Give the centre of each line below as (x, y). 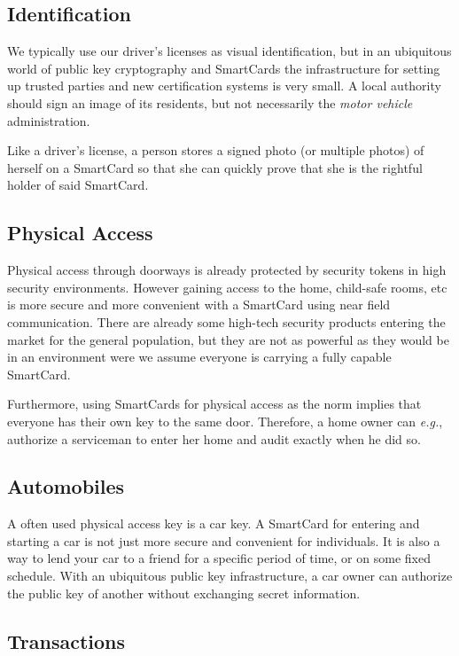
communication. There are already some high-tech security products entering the (226, 321)
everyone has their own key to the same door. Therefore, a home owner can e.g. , (225, 421)
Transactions (66, 640)
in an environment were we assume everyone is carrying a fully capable (199, 357)
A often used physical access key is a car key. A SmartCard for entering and (214, 523)
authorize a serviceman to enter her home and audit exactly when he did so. (214, 438)
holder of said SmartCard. (78, 185)
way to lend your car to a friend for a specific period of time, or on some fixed (219, 558)
